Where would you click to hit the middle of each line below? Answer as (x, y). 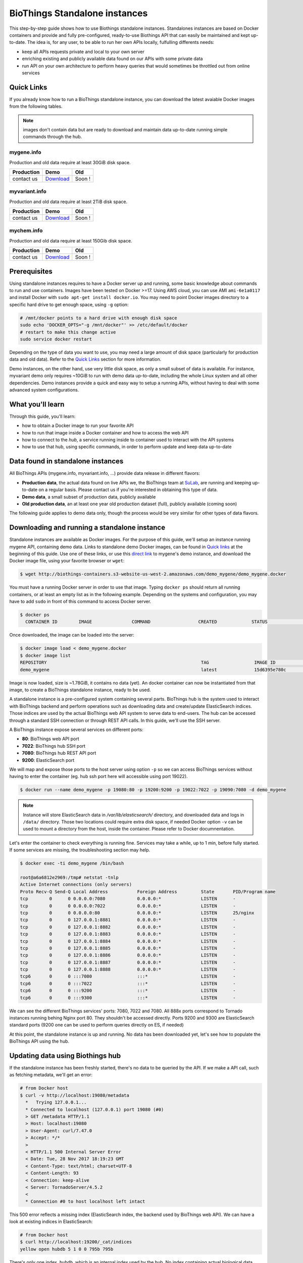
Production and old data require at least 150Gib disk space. (71, 240)
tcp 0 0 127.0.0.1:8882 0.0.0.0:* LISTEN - (128, 927)
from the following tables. (36, 107)
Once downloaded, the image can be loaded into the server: (72, 635)
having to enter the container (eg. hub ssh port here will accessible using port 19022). (98, 776)
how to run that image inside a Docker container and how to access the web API (105, 432)
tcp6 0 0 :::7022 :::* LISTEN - (128, 983)
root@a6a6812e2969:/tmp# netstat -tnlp (69, 877)
